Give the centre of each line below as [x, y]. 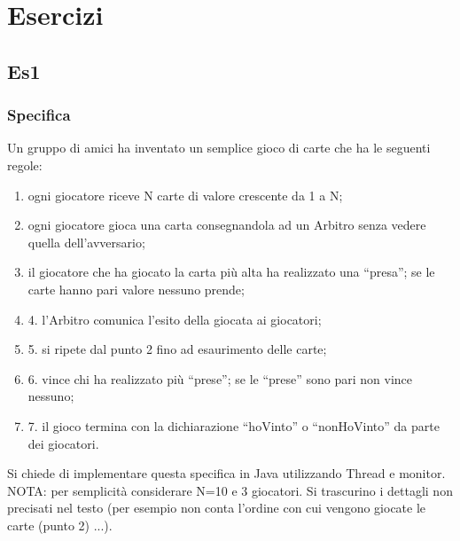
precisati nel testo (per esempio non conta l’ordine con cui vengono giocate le [217, 508]
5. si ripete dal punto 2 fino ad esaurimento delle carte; [177, 349]
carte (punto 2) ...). [60, 525]
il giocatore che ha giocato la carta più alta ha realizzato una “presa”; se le [231, 272]
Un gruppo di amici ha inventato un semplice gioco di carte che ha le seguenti [219, 148]
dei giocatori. [63, 443]
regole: [25, 165]
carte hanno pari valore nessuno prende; [136, 289]
